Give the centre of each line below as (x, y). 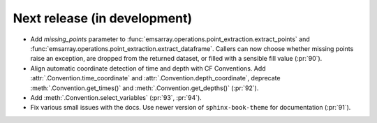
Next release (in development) (103, 18)
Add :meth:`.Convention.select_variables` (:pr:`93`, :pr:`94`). (116, 97)
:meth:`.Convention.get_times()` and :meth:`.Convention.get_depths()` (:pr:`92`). (145, 88)
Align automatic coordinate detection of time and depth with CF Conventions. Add (148, 68)
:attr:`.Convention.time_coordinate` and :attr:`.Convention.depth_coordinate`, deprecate (155, 78)
